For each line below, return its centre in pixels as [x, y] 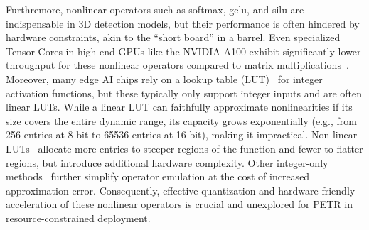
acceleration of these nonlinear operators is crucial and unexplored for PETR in [180, 204]
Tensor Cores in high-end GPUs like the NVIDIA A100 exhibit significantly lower [183, 51]
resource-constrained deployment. [78, 218]
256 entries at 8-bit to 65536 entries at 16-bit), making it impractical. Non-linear [182, 135]
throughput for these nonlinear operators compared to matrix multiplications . [177, 65]
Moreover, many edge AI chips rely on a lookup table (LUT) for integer [164, 78]
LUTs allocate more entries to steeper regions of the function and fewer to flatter [184, 148]
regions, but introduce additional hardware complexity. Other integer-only [167, 162]
